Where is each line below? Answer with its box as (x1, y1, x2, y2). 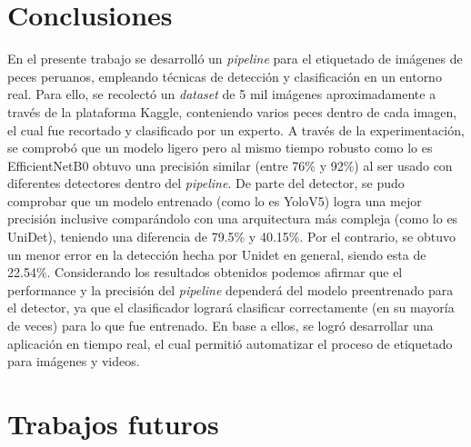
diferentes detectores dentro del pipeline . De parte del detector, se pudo (7, 174, 405, 193)
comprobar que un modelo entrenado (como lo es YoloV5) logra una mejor (7, 191, 422, 210)
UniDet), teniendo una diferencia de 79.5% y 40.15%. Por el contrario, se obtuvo (7, 227, 456, 246)
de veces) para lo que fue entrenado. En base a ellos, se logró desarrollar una (7, 316, 434, 335)
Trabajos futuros (7, 405, 219, 442)
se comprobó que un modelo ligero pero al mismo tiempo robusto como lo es (7, 138, 433, 157)
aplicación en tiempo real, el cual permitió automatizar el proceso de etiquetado (7, 333, 453, 353)
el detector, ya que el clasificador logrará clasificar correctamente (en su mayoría (7, 298, 455, 317)
